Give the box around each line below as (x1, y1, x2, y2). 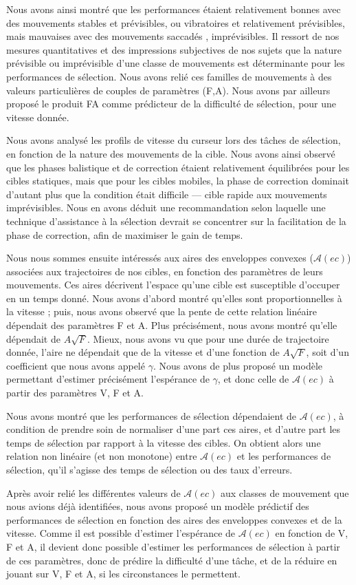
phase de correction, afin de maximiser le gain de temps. (6, 227, 243, 242)
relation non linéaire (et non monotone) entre (6, 449, 197, 463)
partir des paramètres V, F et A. (6, 385, 144, 400)
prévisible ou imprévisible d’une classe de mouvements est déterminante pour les (6, 56, 345, 70)
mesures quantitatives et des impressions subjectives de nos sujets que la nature (6, 42, 342, 56)
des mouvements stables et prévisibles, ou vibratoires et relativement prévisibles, (6, 15, 345, 30)
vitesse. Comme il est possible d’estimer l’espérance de (6, 526, 236, 540)
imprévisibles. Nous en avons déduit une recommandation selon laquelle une (6, 200, 326, 215)
